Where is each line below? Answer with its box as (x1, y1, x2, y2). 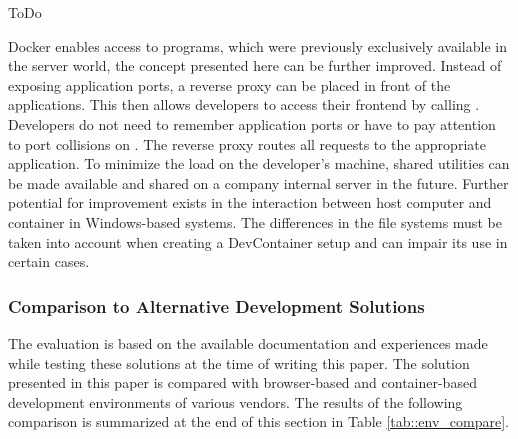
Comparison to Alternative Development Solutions (8, 293, 425, 318)
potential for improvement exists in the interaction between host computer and (8, 192, 492, 213)
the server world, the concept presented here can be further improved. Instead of (8, 55, 502, 76)
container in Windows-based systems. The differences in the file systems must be (8, 211, 502, 232)
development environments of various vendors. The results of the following (8, 391, 463, 412)
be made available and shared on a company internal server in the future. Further (8, 172, 509, 193)
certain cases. (8, 251, 90, 272)
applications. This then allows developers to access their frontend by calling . (8, 94, 480, 115)
